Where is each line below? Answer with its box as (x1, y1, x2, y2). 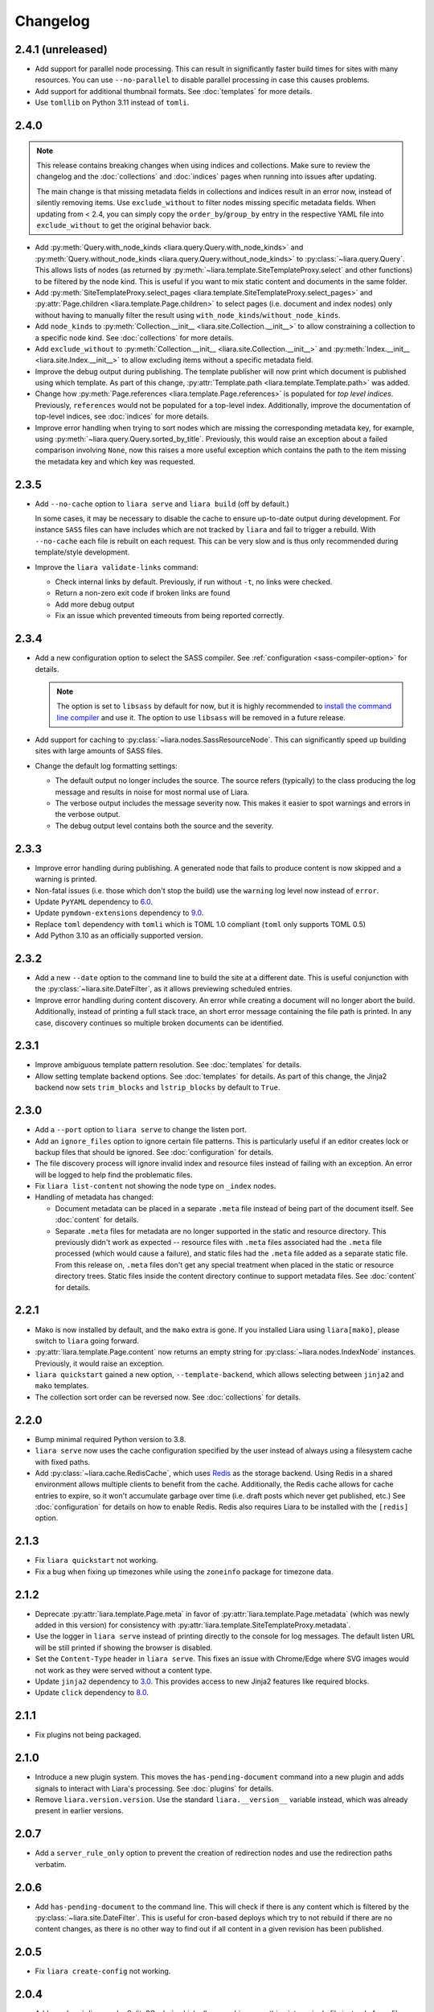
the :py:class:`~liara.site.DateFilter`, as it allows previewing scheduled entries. (35, 984, 293, 994)
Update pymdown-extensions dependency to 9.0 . (35, 908, 204, 917)
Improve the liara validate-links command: (35, 562, 199, 571)
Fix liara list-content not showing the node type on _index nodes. (35, 1181, 276, 1191)
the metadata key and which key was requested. (35, 456, 196, 466)
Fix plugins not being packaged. (35, 1730, 141, 1740)
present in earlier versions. (35, 1806, 124, 1816)
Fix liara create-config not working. (35, 1966, 171, 1976)
